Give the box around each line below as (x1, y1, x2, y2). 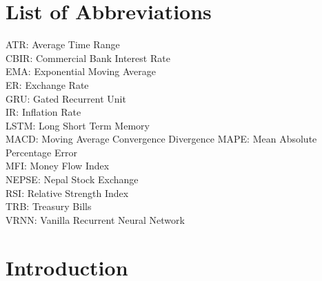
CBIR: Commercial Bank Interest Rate (6, 50, 170, 65)
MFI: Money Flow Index (6, 158, 110, 173)
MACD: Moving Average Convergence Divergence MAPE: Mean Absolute (6, 132, 317, 146)
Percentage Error (6, 145, 77, 159)
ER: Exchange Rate (6, 77, 89, 92)
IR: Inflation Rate (6, 105, 81, 119)
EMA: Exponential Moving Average (6, 64, 156, 79)
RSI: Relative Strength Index (6, 185, 129, 200)
